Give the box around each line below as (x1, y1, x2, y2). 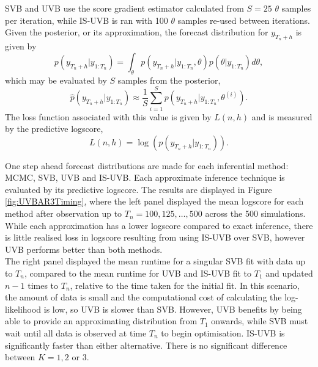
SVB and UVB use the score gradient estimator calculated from (5, 2, 244, 14)
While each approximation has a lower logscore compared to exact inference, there (5, 219, 313, 231)
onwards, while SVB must (211, 314, 308, 327)
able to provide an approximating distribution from (5, 314, 198, 327)
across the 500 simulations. (205, 207, 306, 220)
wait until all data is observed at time (5, 327, 147, 339)
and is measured (251, 110, 312, 123)
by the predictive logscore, (5, 122, 103, 135)
